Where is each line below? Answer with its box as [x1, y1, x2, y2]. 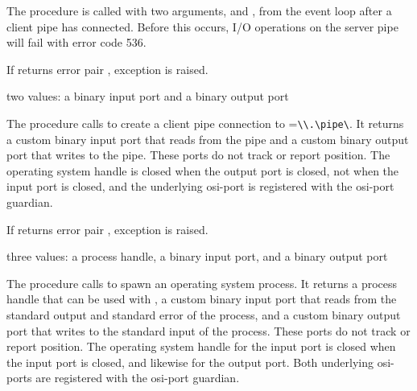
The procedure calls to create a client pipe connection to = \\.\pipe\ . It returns [6, 114, 404, 131]
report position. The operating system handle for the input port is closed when [6, 338, 396, 355]
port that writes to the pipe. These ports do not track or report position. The [6, 146, 390, 163]
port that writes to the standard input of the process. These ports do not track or [6, 322, 411, 339]
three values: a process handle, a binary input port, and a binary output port [6, 248, 388, 265]
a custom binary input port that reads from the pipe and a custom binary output [6, 130, 409, 147]
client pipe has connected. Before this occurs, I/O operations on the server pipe [6, 18, 398, 35]
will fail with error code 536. [6, 34, 147, 51]
